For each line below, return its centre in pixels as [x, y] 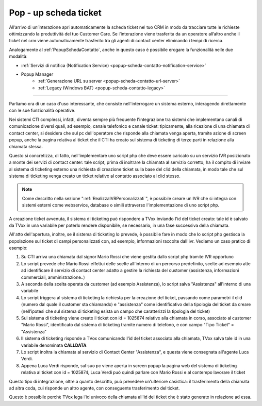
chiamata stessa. [26, 147]
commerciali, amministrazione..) [53, 277]
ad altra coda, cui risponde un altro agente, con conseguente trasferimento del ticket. [94, 388]
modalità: [18, 56]
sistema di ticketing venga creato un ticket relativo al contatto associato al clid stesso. [95, 176]
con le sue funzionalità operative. [42, 110]
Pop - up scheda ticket [55, 13]
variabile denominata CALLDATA [54, 345]
